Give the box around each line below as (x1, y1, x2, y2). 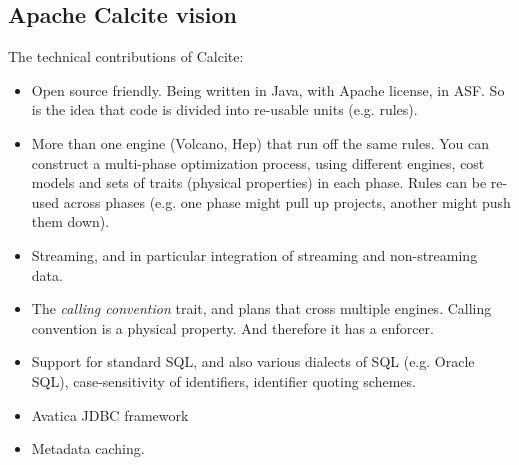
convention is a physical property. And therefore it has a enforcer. (31, 317, 435, 338)
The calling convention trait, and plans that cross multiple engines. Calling (31, 298, 492, 319)
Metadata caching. (31, 438, 145, 459)
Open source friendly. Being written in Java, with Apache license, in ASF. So (31, 79, 505, 100)
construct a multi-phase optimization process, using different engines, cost (31, 152, 485, 173)
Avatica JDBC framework (31, 404, 189, 425)
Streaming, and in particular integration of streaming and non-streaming (31, 244, 478, 265)
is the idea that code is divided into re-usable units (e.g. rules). (31, 99, 418, 120)
